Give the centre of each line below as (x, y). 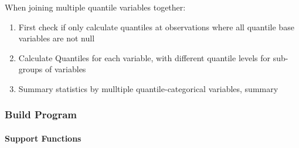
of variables (66, 69)
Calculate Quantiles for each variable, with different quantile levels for (145, 57)
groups (30, 69)
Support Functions (43, 138)
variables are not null (57, 38)
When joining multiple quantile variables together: (95, 7)
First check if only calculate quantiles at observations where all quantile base (156, 27)
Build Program (41, 114)
